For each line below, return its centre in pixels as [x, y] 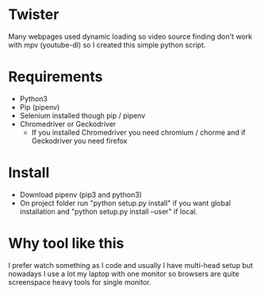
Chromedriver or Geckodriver [68, 123]
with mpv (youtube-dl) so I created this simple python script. [107, 44]
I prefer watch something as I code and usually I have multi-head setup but [131, 265]
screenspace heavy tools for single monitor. [80, 282]
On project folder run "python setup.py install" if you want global [125, 202]
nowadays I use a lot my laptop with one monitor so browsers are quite [124, 274]
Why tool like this [66, 244]
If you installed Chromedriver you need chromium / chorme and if [138, 132]
